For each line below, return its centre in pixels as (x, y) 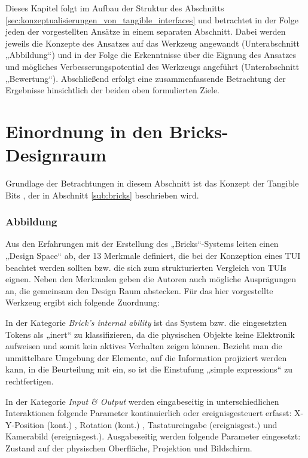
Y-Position (25, 424)
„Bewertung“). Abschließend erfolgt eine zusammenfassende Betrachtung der (146, 78)
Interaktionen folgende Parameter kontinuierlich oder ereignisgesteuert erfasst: (149, 413)
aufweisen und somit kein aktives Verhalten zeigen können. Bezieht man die (144, 346)
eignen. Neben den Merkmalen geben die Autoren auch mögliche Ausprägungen (151, 279)
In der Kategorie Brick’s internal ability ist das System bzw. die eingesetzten (146, 323)
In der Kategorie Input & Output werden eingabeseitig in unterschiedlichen (142, 401)
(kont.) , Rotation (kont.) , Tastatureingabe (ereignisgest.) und (162, 424)
